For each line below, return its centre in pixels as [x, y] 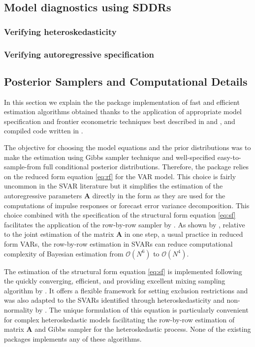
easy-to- [229, 157]
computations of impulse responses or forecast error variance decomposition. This [127, 205]
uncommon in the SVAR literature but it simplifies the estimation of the [113, 186]
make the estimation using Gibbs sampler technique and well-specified [110, 157]
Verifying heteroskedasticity [60, 31]
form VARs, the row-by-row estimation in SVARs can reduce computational [118, 243]
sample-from [23, 167]
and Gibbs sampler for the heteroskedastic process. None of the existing [143, 329]
